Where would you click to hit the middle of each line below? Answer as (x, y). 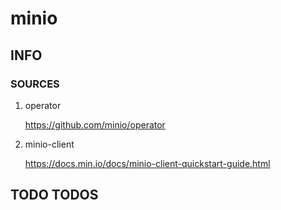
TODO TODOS (54, 195)
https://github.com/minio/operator (95, 124)
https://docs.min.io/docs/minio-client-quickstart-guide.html (147, 163)
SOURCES (35, 84)
